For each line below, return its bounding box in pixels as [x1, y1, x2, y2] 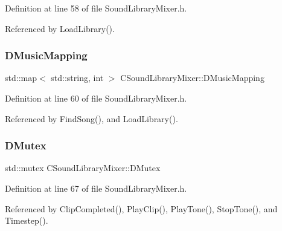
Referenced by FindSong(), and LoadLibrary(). [5, 112, 178, 125]
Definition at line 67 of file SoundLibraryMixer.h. [5, 182, 187, 194]
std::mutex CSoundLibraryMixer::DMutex [5, 161, 161, 174]
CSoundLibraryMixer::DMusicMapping [120, 71, 264, 84]
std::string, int [51, 71, 104, 84]
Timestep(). [5, 214, 48, 227]
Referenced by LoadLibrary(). [5, 22, 115, 34]
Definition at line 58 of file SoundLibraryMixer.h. [5, 2, 187, 14]
